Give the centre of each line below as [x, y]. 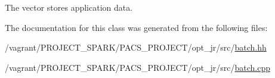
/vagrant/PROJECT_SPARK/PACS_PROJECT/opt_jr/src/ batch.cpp [137, 67]
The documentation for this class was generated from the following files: [136, 27]
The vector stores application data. [69, 7]
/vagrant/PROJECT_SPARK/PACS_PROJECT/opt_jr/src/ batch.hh [136, 47]
